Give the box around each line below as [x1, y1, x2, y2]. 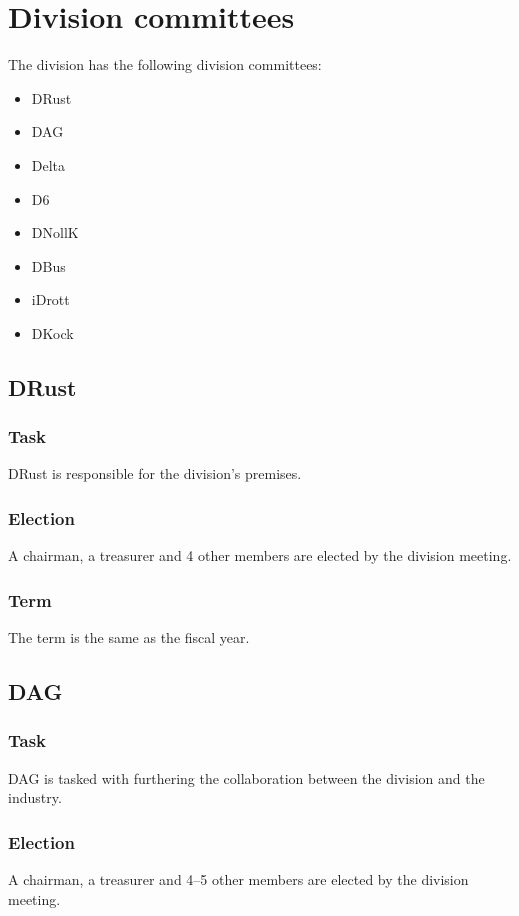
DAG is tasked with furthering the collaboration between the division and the [8, 767, 485, 788]
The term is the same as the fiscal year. [8, 627, 250, 648]
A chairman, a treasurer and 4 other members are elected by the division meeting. [8, 545, 512, 566]
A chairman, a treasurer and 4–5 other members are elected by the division [8, 869, 469, 890]
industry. [8, 787, 62, 808]
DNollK [31, 222, 79, 243]
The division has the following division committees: [8, 54, 322, 75]
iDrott [31, 289, 70, 310]
